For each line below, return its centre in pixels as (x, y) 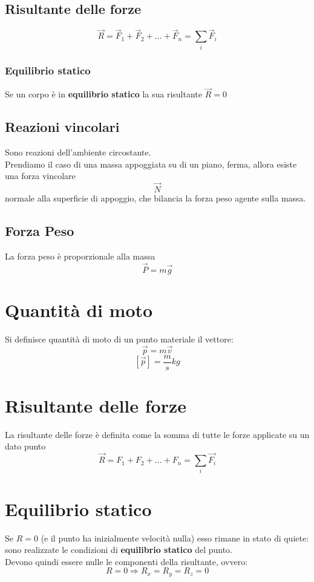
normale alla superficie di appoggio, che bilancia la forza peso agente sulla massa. (155, 198)
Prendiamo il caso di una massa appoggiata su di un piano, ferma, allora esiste (151, 164)
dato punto (25, 446)
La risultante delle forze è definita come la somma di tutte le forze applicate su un (157, 434)
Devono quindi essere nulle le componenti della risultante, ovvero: (126, 561)
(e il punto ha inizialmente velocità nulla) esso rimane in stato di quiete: (175, 538)
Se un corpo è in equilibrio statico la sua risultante (103, 94)
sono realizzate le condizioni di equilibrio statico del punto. (119, 550)
